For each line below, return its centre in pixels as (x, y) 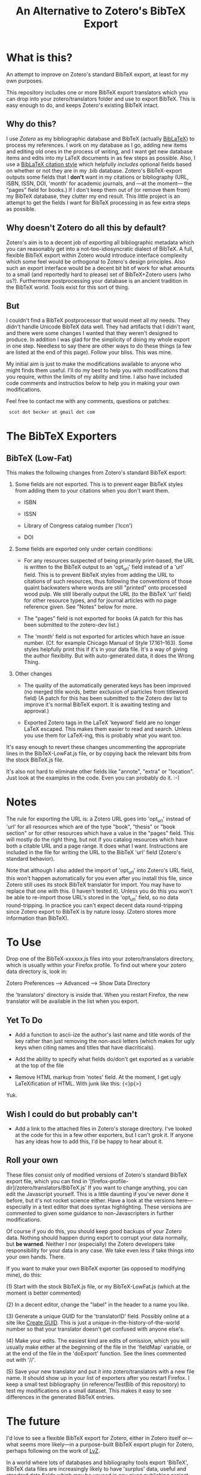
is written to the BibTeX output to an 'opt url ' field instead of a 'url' (104, 568)
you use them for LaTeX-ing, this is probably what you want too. (103, 736)
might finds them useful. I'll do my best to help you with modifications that (98, 371)
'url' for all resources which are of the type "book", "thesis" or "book (91, 827)
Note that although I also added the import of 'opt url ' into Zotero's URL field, (100, 871)
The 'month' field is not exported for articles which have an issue (104, 636)
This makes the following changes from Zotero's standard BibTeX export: (96, 473)
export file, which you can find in (47, 1181)
